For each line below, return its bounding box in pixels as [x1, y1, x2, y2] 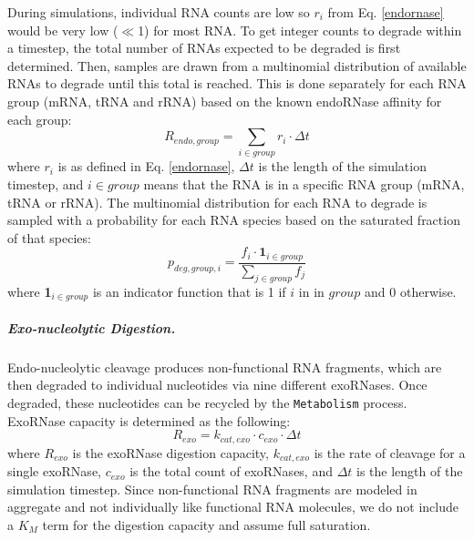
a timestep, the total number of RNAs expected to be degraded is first [7, 38, 401, 57]
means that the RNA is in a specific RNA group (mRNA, [143, 175, 465, 194]
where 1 [7, 281, 52, 301]
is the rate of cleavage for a [314, 443, 466, 462]
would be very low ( [7, 20, 118, 39]
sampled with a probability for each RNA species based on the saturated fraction [7, 210, 460, 229]
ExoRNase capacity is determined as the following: [7, 411, 291, 430]
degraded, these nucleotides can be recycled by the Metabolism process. [7, 392, 407, 412]
